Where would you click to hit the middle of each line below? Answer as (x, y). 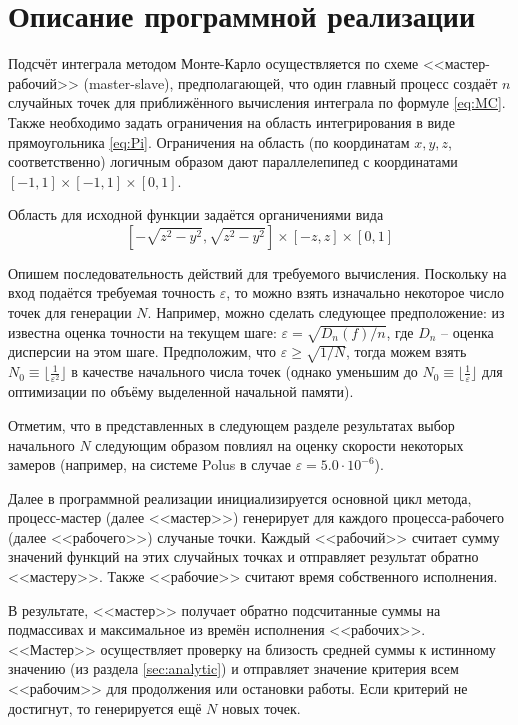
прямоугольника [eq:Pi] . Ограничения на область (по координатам (209, 141)
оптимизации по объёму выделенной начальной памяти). (181, 391)
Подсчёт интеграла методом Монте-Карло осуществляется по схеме (213, 63)
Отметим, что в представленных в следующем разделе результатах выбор (231, 424)
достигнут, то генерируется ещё (105, 707)
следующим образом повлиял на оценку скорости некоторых (279, 444)
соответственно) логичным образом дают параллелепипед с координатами (233, 161)
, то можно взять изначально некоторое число (365, 292)
